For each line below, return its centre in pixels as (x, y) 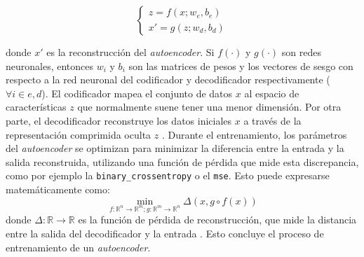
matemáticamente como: (58, 189)
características (36, 107)
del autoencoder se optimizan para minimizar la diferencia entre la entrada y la (175, 148)
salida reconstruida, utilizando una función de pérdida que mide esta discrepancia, (182, 161)
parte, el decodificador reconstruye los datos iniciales (119, 120)
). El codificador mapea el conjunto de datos (137, 93)
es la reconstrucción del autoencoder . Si (130, 52)
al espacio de (272, 93)
